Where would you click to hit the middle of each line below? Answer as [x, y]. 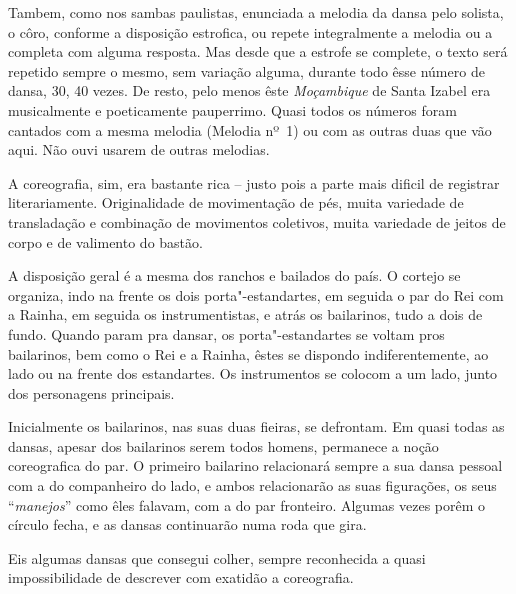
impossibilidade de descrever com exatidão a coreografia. [181, 577]
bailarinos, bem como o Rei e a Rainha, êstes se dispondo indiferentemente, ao [248, 353]
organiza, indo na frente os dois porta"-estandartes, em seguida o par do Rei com [256, 294]
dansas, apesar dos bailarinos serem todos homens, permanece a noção [223, 445]
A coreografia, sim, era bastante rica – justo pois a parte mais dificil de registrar [254, 182]
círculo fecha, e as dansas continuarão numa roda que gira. [187, 524]
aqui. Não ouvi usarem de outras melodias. [139, 149]
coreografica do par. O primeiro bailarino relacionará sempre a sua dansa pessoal [255, 465]
